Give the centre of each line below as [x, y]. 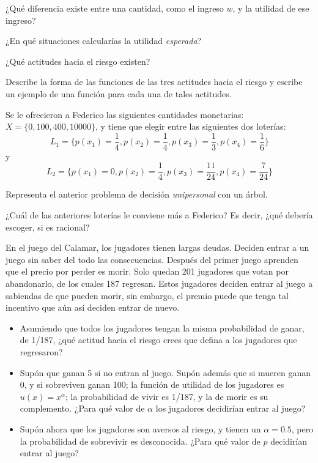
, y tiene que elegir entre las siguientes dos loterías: [190, 126]
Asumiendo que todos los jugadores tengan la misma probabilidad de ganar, [162, 328]
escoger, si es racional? [48, 227]
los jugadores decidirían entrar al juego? [231, 408]
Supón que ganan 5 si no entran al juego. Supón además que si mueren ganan [165, 372]
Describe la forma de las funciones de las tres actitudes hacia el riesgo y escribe [154, 82]
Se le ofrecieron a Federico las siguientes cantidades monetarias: [125, 114]
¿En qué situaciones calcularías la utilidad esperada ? [104, 41]
